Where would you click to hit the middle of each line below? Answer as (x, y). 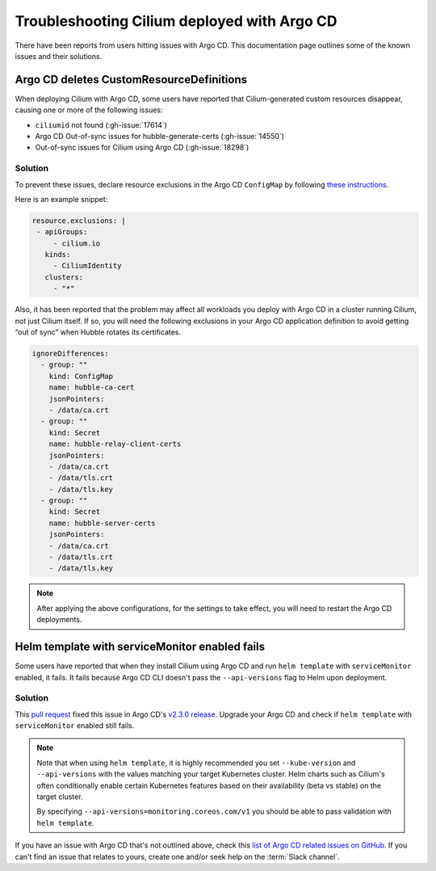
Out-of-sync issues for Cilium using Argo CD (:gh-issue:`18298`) (142, 147)
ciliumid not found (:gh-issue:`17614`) (101, 124)
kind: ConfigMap (81, 376)
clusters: (64, 277)
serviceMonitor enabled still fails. (75, 726)
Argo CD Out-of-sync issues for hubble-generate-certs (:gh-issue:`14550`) (159, 137)
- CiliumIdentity (87, 266)
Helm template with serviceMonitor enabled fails (140, 647)
